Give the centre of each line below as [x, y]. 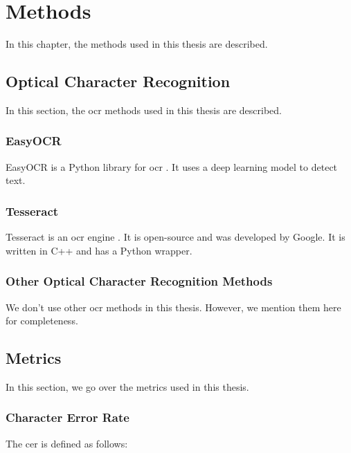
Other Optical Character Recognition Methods [139, 281]
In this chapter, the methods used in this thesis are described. [137, 44]
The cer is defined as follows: [67, 443]
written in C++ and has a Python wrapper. [99, 250]
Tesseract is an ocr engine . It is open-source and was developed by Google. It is [175, 237]
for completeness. [42, 321]
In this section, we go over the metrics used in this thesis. [127, 386]
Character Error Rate [67, 417]
